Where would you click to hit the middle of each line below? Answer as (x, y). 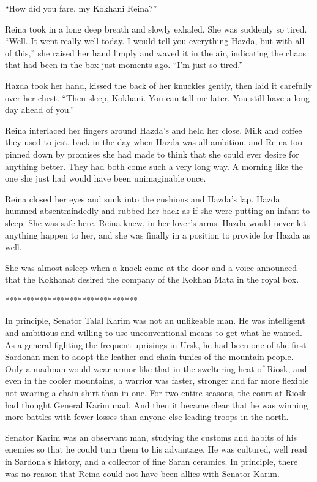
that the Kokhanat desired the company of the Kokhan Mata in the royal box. (152, 279)
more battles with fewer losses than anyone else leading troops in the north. (147, 417)
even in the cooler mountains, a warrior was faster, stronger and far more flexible (157, 381)
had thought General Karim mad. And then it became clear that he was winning (156, 404)
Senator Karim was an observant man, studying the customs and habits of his (151, 437)
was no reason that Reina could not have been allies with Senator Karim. (142, 473)
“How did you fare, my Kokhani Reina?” (81, 8)
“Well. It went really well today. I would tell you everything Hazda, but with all (155, 41)
